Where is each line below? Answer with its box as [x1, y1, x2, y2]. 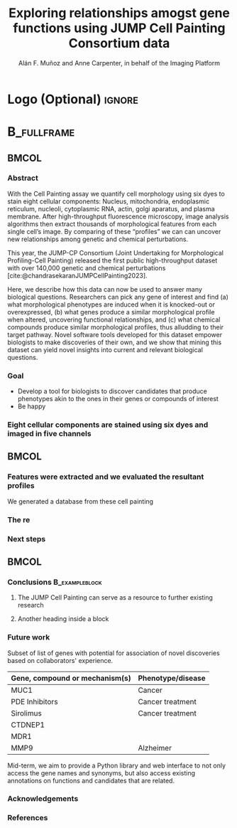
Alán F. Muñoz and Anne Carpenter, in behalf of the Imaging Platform [18, 58, 220, 67]
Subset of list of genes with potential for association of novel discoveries [7, 649, 220, 657]
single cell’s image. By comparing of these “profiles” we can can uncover [7, 227, 221, 235]
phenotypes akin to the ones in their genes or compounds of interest [17, 395, 219, 403]
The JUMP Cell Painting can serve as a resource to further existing [17, 593, 213, 602]
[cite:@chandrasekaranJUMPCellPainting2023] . [7, 271, 148, 280]
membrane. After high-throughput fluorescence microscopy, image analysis [7, 212, 229, 221]
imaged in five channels [7, 429, 92, 439]
